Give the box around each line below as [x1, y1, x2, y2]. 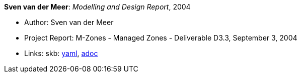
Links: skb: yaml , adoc [24, 49, 98, 57]
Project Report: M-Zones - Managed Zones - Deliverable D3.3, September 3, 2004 [24, 33, 297, 42]
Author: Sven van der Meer [24, 18, 114, 26]
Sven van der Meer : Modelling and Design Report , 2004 [4, 2, 191, 11]
